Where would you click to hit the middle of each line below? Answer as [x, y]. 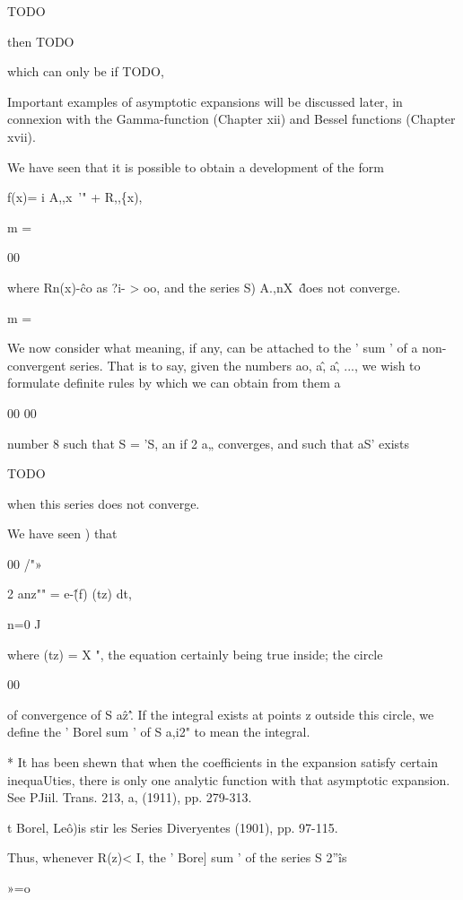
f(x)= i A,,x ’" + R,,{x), [75, 197]
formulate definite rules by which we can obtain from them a [174, 383]
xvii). [22, 136]
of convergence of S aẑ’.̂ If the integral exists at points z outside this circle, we [221, 714]
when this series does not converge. [104, 503]
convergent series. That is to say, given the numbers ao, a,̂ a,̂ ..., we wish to [214, 365]
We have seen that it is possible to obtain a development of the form [196, 166]
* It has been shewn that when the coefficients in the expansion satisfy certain [223, 762]
